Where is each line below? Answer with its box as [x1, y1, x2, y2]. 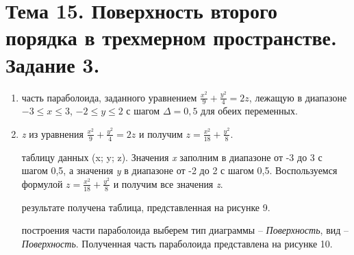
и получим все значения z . [113, 176, 223, 191]
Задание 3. [5, 50, 100, 78]
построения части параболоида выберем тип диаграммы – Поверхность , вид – [21, 223, 349, 237]
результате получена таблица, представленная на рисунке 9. [21, 199, 270, 214]
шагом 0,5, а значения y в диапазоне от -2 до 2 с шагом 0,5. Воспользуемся [21, 163, 338, 178]
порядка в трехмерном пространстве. [5, 23, 337, 51]
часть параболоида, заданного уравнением [21, 90, 197, 104]
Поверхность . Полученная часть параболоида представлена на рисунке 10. [21, 236, 333, 250]
